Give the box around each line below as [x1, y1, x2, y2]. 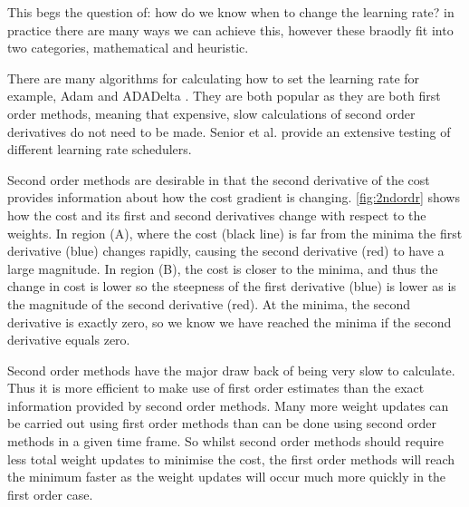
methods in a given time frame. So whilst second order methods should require [7, 432, 445, 451]
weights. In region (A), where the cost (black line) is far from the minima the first [7, 223, 463, 242]
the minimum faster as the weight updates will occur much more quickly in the [7, 467, 446, 486]
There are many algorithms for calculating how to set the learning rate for [7, 68, 420, 87]
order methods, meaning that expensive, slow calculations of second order [7, 103, 416, 122]
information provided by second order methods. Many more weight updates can [7, 395, 449, 414]
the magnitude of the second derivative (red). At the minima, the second [7, 294, 411, 313]
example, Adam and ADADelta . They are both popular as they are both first [7, 86, 441, 105]
